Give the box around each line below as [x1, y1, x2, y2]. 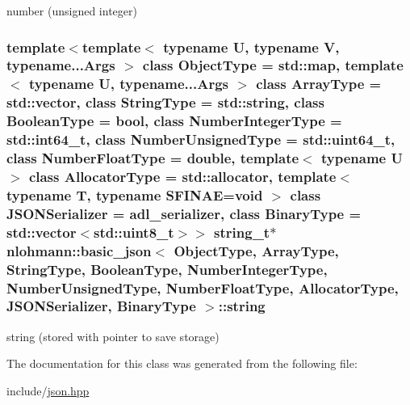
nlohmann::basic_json [6, 240, 152, 260]
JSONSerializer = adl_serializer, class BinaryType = [6, 203, 362, 223]
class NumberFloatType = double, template [6, 148, 299, 168]
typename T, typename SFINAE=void [6, 184, 263, 205]
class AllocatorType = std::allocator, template [28, 166, 337, 186]
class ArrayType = [256, 74, 382, 94]
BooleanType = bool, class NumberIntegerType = [6, 111, 342, 131]
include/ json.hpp [6, 382, 90, 399]
